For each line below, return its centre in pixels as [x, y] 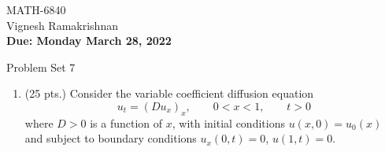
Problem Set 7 [41, 67]
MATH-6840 [36, 9]
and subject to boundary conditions [111, 138]
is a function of [126, 122]
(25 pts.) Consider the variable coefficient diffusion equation [169, 93]
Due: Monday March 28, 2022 [89, 41]
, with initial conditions [228, 122]
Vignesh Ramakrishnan [62, 25]
